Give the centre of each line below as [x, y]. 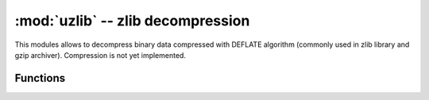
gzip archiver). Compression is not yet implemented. [100, 55]
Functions [40, 78]
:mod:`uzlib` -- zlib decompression [132, 21]
